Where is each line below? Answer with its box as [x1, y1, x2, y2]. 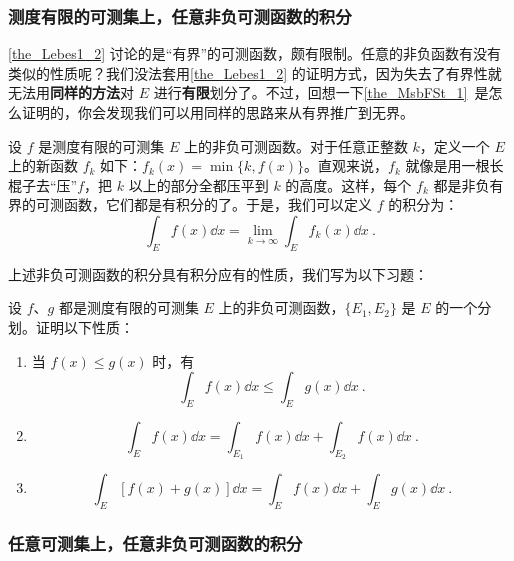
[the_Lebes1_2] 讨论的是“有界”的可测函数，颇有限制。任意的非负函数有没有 [8, 43, 501, 64]
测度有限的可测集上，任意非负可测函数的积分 [8, 3, 352, 28]
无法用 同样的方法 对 [8, 82, 134, 103]
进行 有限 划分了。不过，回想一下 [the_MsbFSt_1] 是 [153, 82, 489, 103]
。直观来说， [304, 155, 388, 176]
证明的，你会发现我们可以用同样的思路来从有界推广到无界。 [21, 102, 414, 122]
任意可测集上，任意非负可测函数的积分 [8, 530, 303, 555]
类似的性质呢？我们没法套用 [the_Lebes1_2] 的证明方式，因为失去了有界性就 [8, 62, 502, 83]
